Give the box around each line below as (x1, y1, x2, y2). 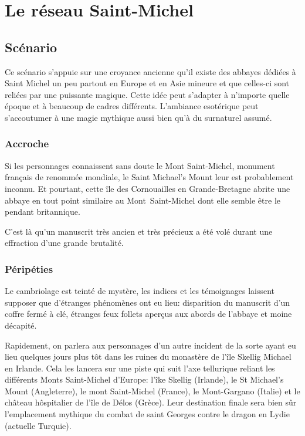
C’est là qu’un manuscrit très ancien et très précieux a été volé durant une (5, 225, 273, 237)
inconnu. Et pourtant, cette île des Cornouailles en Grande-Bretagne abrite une (5, 182, 290, 194)
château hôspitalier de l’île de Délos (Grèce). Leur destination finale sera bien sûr (5, 396, 297, 408)
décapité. (5, 319, 37, 331)
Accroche (5, 136, 49, 151)
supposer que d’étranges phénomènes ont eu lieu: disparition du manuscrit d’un (5, 296, 290, 308)
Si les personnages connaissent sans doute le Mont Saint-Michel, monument (5, 159, 275, 171)
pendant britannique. (5, 205, 80, 218)
